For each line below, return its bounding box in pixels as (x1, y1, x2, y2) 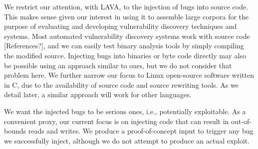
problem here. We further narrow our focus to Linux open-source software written (4, 70, 254, 80)
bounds (4, 126, 26, 136)
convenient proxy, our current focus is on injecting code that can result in (4, 116, 229, 126)
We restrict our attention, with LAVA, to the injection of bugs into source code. (4, 1, 249, 11)
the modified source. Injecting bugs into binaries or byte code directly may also (4, 50, 247, 60)
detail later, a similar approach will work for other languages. (4, 89, 192, 100)
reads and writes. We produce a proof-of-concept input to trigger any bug (28, 126, 254, 136)
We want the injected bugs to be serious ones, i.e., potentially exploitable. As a (4, 106, 246, 116)
